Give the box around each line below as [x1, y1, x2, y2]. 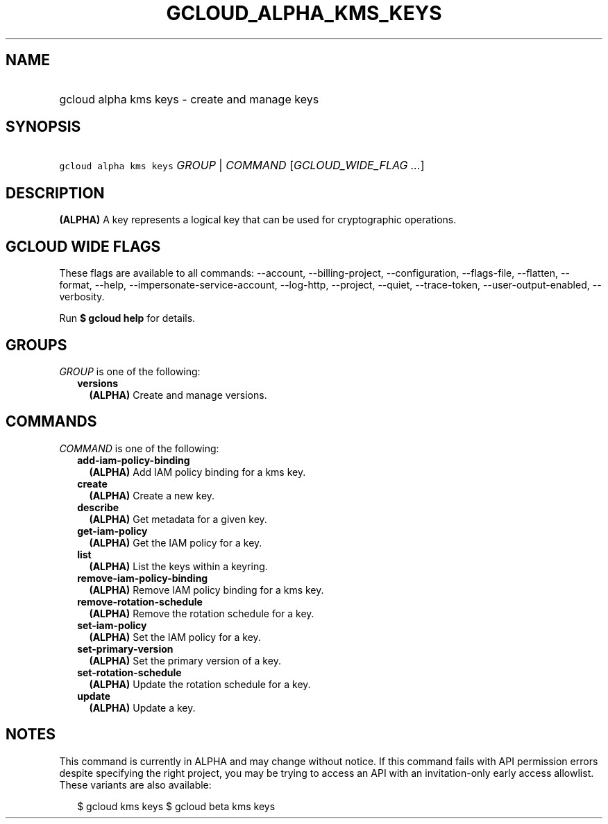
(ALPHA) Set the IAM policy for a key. [89, 630, 261, 643]
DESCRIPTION [6, 184, 105, 202]
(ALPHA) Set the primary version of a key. [89, 654, 281, 667]
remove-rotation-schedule [77, 595, 203, 608]
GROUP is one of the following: [59, 365, 201, 377]
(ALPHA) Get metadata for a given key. [89, 513, 267, 525]
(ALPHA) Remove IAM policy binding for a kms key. [89, 583, 324, 596]
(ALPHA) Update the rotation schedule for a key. [89, 678, 311, 690]
